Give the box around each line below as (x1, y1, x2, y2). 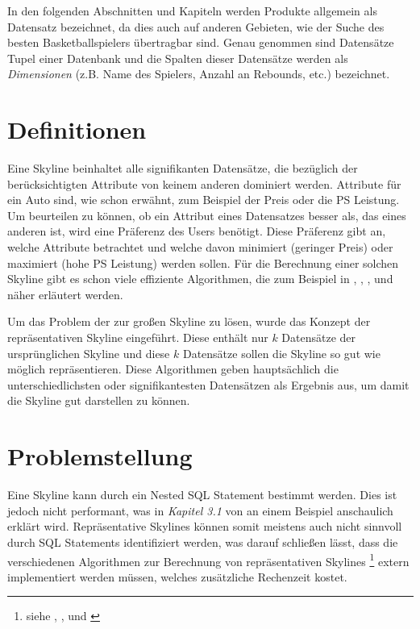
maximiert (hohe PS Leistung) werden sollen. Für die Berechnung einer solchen (7, 254, 399, 271)
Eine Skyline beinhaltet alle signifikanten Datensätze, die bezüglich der (7, 160, 358, 177)
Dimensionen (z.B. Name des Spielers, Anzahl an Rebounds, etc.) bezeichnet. (7, 65, 390, 82)
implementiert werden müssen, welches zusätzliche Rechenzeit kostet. (7, 568, 347, 585)
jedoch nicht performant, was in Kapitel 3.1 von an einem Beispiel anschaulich (7, 502, 393, 519)
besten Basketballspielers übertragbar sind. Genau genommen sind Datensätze (7, 34, 394, 51)
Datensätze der (281, 329, 356, 346)
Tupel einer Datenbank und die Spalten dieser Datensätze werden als (7, 49, 348, 66)
